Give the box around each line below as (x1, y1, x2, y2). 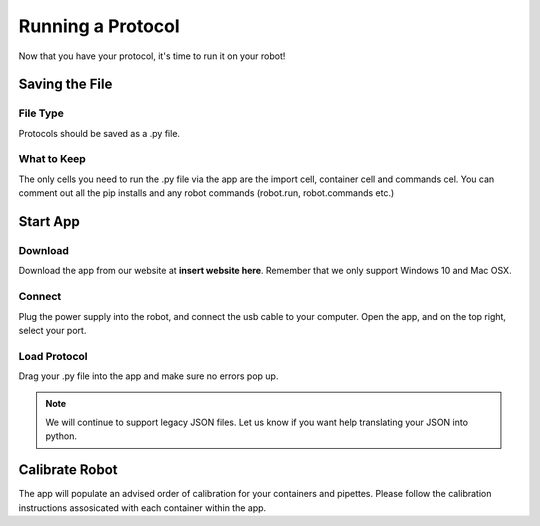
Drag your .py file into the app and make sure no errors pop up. (18, 370, 279, 382)
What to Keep (18, 152, 87, 166)
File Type (18, 106, 64, 120)
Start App (18, 213, 80, 230)
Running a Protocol (18, 15, 180, 37)
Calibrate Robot (18, 461, 118, 479)
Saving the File (18, 76, 113, 93)
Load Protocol (18, 349, 88, 363)
